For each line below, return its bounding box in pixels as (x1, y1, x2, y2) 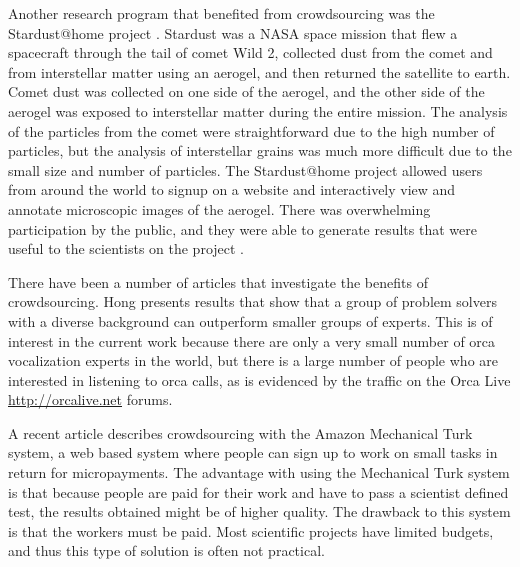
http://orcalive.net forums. (8, 389, 173, 410)
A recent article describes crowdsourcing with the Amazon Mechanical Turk (8, 422, 473, 443)
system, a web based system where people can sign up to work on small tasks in (8, 442, 498, 463)
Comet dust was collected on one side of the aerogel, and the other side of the (8, 81, 485, 102)
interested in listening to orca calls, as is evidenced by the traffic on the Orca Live (8, 369, 511, 390)
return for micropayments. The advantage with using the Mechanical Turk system (8, 462, 510, 483)
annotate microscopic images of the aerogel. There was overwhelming (8, 198, 431, 219)
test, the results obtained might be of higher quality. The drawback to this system (8, 501, 511, 522)
